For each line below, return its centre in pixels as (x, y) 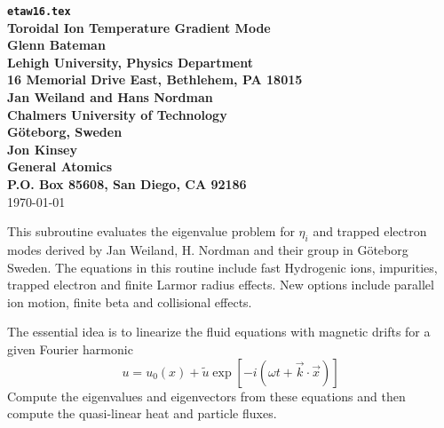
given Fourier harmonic (70, 349)
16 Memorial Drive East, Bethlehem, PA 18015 (155, 79)
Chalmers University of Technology (117, 114)
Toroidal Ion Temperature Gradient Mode (139, 27)
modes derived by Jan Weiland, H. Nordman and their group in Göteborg (208, 249)
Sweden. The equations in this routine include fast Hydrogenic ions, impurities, (222, 267)
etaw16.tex (39, 12)
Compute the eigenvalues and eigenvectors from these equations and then (206, 396)
